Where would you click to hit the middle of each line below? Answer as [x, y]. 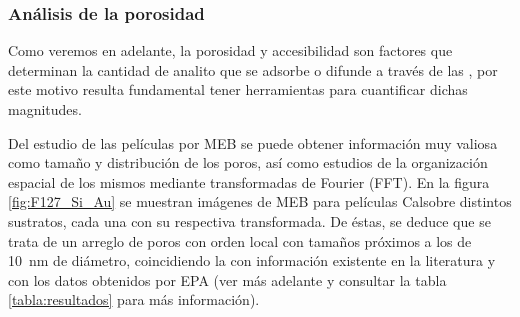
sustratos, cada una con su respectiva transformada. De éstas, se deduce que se [249, 220]
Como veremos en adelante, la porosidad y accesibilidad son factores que [230, 50]
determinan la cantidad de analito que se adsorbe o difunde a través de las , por [253, 69]
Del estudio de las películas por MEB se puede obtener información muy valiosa [253, 142]
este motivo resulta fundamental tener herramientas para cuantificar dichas [238, 89]
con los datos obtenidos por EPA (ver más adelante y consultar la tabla [227, 279]
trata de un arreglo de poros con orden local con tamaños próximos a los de [240, 240]
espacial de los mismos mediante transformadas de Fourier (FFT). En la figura [249, 181]
